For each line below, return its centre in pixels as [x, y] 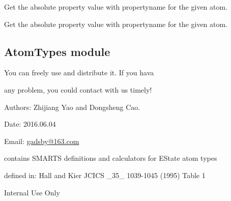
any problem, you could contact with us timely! [78, 89]
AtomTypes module [57, 51]
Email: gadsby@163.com [42, 141]
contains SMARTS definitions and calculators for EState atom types [111, 158]
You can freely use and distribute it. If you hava [79, 73]
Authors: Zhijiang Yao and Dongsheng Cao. [72, 107]
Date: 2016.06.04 [30, 124]
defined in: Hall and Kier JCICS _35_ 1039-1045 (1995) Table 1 [105, 175]
